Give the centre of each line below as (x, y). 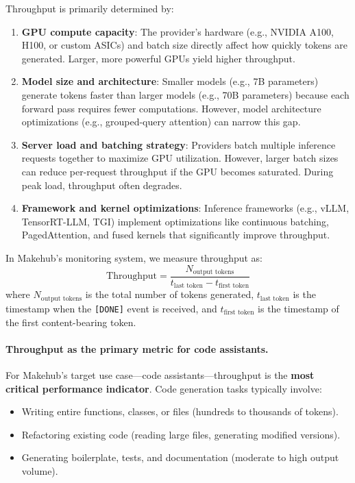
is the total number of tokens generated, (170, 294)
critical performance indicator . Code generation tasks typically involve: (164, 388)
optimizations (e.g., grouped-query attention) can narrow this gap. (161, 122)
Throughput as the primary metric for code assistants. (137, 348)
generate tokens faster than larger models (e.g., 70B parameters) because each (185, 94)
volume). (40, 470)
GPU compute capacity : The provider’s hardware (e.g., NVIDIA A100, (177, 31)
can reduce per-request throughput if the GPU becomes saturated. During (177, 171)
